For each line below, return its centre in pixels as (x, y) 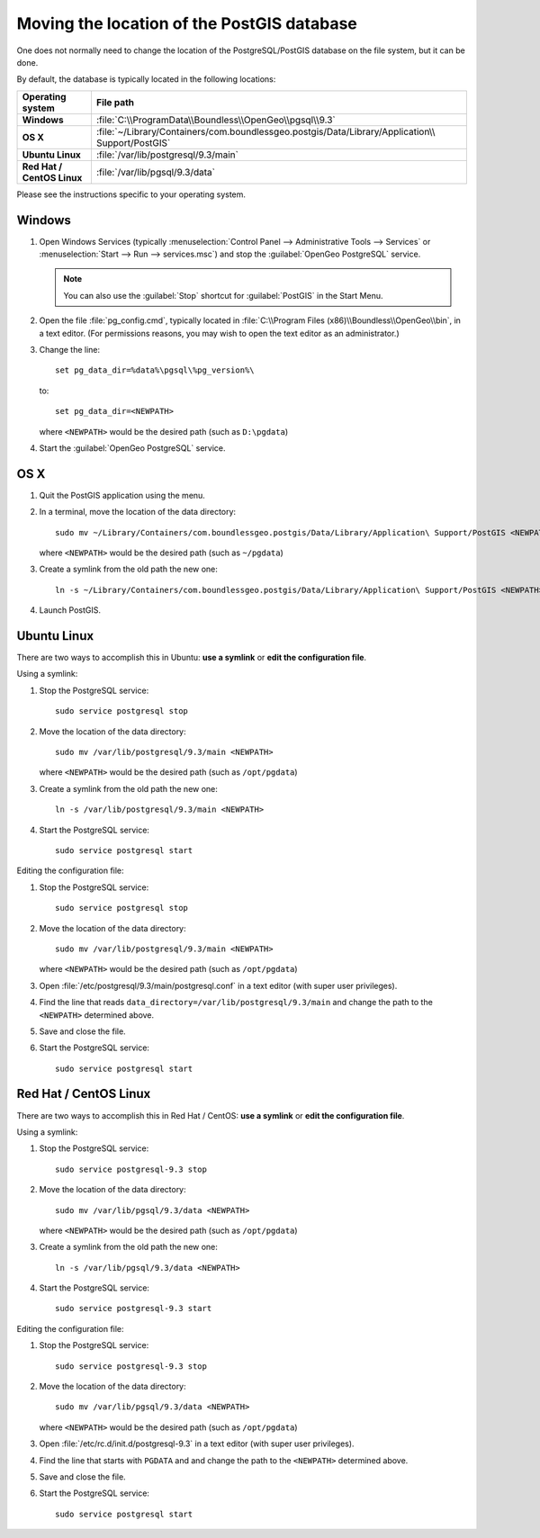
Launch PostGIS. (70, 610)
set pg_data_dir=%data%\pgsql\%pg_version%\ (155, 370)
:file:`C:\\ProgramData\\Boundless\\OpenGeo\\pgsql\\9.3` (216, 120)
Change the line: (70, 349)
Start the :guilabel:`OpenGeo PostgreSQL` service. (132, 448)
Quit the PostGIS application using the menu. (122, 495)
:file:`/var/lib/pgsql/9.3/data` (156, 172)
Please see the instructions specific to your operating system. (131, 194)
